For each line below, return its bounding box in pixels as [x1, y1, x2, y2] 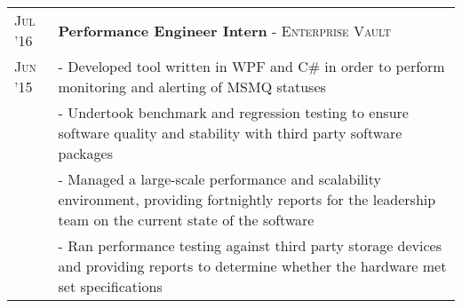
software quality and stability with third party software [58, 122, 402, 143]
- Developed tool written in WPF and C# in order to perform [58, 56, 445, 76]
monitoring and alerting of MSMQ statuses [58, 76, 326, 97]
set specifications [58, 276, 163, 296]
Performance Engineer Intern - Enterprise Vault [58, 20, 392, 41]
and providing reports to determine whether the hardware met [58, 256, 447, 276]
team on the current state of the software [58, 209, 315, 230]
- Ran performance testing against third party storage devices [58, 235, 442, 256]
